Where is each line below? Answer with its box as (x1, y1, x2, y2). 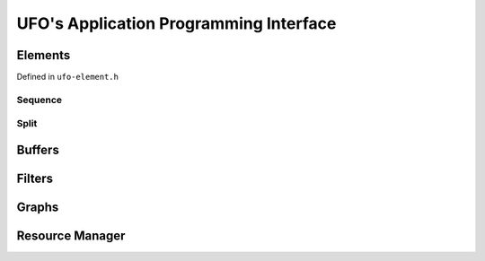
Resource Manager (16, 229, 126, 244)
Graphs (16, 200, 59, 215)
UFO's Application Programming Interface (16, 13, 337, 33)
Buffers (16, 143, 60, 157)
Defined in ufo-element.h (16, 72, 119, 83)
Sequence (16, 93, 63, 106)
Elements (16, 48, 71, 63)
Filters (16, 171, 54, 187)
